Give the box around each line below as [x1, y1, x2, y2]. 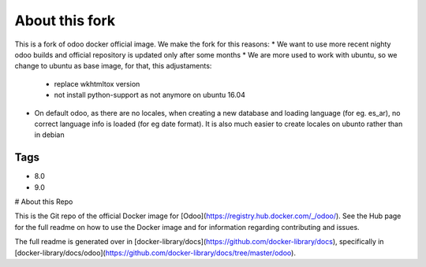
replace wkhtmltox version [54, 79, 140, 88]
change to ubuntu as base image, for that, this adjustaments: [14, 61, 212, 71]
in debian [34, 130, 65, 139]
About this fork [14, 12, 116, 29]
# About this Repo [14, 197, 73, 206]
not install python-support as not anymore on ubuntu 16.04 [54, 91, 246, 100]
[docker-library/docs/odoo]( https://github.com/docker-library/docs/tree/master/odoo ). [14, 248, 296, 258]
